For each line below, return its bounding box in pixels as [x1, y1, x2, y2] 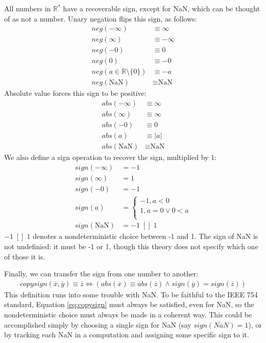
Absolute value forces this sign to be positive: [4, 88, 147, 98]
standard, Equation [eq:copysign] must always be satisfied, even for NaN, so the [4, 299, 254, 310]
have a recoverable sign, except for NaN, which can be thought [63, 3, 260, 13]
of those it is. [4, 251, 45, 261]
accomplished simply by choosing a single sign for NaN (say [4, 319, 192, 330]
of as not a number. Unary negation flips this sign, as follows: [4, 13, 197, 24]
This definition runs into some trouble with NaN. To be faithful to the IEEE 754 [4, 289, 258, 299]
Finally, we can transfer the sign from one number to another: [4, 268, 198, 279]
